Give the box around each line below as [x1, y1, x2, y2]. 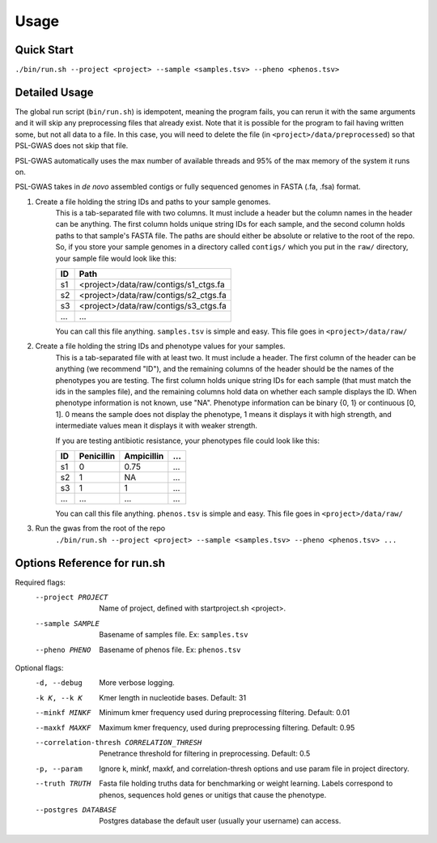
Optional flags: [15, 662, 64, 672]
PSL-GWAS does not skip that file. [15, 141, 129, 151]
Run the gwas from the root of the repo [35, 523, 166, 534]
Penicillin [78, 450, 116, 462]
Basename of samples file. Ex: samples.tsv [99, 630, 248, 640]
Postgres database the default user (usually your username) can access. [99, 816, 342, 826]
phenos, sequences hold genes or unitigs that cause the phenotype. [99, 790, 327, 799]
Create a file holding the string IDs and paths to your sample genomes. [35, 197, 271, 206]
